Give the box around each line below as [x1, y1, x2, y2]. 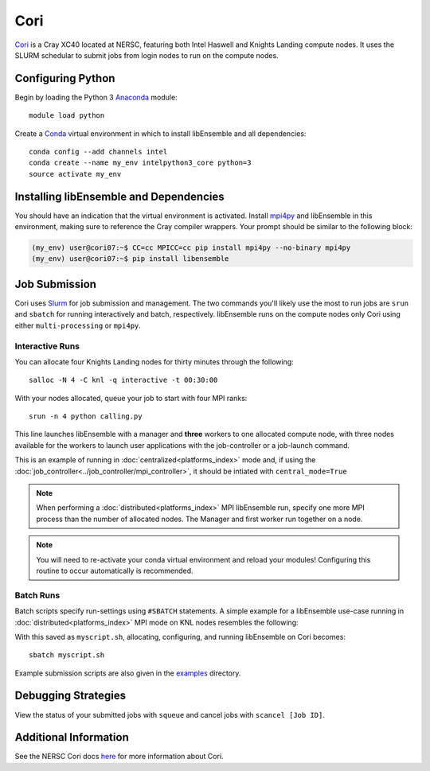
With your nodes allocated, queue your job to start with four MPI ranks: [14, 393, 248, 403]
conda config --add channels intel [29, 147, 168, 157]
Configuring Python [14, 72, 115, 85]
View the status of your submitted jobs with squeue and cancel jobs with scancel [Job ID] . [14, 710, 326, 719]
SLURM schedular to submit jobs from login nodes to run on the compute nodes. [14, 50, 279, 60]
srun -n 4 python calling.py [29, 412, 143, 421]
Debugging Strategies [14, 689, 127, 703]
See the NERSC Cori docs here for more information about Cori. [14, 752, 224, 761]
